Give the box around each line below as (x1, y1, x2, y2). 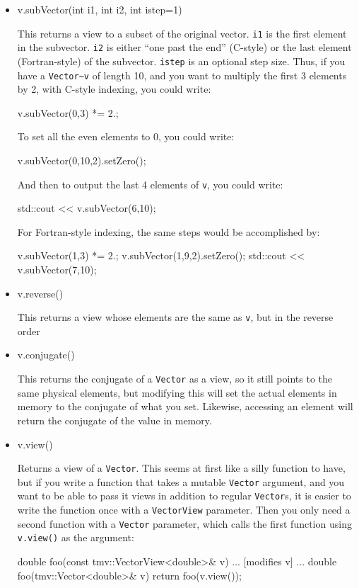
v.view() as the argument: (17, 530, 134, 545)
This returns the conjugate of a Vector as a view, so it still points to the (17, 371, 332, 386)
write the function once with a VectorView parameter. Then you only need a (17, 502, 351, 517)
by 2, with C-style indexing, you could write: (17, 81, 211, 96)
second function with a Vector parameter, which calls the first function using (17, 516, 352, 531)
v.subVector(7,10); (17, 262, 97, 277)
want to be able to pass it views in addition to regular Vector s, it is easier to (17, 488, 351, 503)
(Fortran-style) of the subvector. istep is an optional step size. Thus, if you (17, 53, 346, 68)
